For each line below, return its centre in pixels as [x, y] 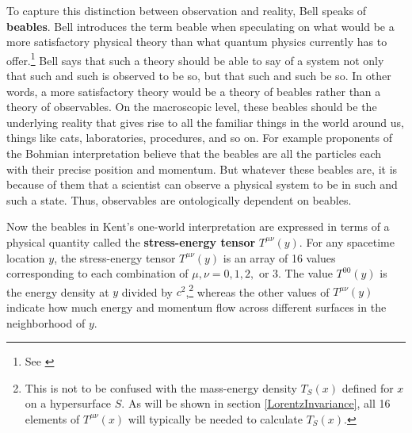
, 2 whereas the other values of [257, 290]
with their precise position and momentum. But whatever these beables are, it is [202, 169]
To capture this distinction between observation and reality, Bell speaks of [187, 10]
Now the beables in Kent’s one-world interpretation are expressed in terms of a [198, 226]
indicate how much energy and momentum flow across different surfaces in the [196, 307]
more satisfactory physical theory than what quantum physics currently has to [197, 42]
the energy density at [58, 291]
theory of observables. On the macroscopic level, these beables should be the [192, 107]
